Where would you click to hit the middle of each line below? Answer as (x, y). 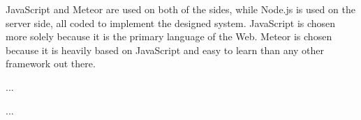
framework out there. (51, 63)
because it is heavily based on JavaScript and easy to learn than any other (165, 50)
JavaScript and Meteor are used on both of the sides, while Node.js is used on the (180, 9)
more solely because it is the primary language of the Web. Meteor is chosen (169, 36)
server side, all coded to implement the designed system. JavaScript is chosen (171, 23)
